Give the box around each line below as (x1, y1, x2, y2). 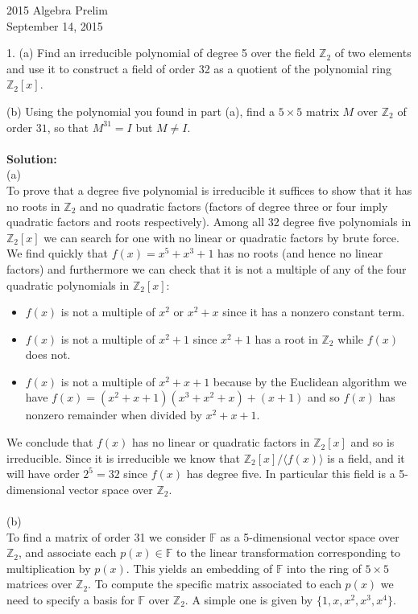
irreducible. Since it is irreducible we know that (6, 449, 240, 466)
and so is (350, 434, 395, 451)
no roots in (6, 197, 60, 214)
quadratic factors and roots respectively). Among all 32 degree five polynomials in (6, 213, 412, 230)
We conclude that (6, 434, 93, 451)
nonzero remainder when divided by (25, 406, 202, 423)
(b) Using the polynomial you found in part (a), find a (6, 102, 275, 119)
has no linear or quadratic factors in (132, 434, 310, 451)
